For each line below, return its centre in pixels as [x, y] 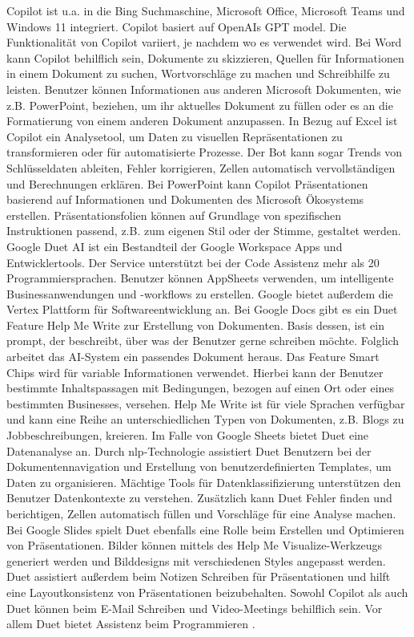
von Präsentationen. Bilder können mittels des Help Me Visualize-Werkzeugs [195, 545]
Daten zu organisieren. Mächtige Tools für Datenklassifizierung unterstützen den [204, 482]
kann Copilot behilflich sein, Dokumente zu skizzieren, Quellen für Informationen [205, 57]
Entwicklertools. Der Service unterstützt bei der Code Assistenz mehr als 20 [193, 262]
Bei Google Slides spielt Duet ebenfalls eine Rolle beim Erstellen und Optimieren [205, 529]
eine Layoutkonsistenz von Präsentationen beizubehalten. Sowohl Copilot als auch [207, 592]
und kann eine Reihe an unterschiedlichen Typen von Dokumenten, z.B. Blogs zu [205, 419]
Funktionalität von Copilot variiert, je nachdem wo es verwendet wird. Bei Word [204, 42]
